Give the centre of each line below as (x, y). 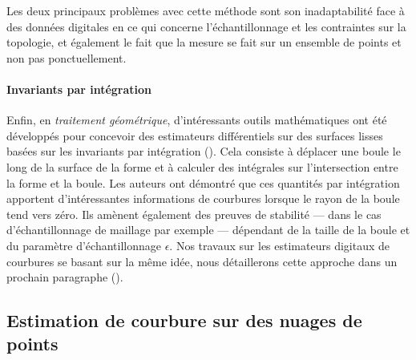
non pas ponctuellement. (67, 57)
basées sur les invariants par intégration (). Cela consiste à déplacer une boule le (204, 151)
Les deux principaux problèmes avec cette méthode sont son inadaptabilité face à (206, 10)
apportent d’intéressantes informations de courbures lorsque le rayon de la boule (203, 198)
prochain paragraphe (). (65, 277)
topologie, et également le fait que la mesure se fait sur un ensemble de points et (204, 42)
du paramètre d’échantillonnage (84, 245)
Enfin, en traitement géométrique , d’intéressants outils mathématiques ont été (197, 120)
